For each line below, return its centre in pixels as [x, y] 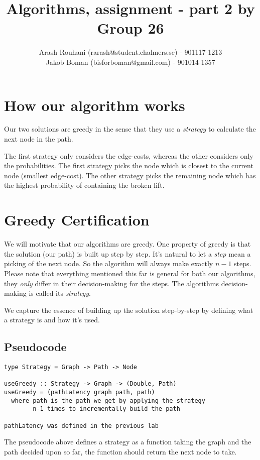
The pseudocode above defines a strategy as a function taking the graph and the [128, 442]
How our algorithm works [95, 105]
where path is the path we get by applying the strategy [108, 400]
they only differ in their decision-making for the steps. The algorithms [111, 283]
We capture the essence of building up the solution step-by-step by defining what [129, 310]
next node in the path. [39, 139]
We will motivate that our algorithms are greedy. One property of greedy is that [127, 244]
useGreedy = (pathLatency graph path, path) [80, 392]
